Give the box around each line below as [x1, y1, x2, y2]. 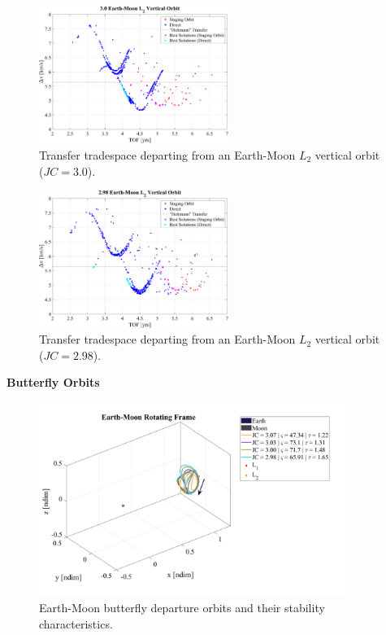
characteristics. [39, 615, 113, 632]
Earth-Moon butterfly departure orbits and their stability [39, 599, 325, 616]
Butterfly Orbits [7, 374, 100, 391]
